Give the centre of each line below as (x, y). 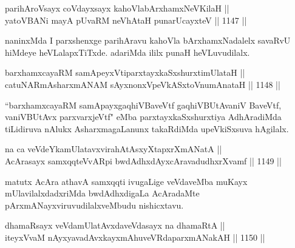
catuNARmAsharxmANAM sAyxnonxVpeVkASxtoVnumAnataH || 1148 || (143, 84)
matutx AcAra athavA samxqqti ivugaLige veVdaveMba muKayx (126, 181)
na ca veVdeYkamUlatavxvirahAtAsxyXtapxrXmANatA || (114, 149)
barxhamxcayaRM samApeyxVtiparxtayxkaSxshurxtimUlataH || (125, 72)
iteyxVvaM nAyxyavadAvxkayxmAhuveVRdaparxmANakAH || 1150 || (135, 237)
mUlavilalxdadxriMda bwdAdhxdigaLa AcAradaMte (102, 193)
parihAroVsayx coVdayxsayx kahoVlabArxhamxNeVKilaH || (117, 8)
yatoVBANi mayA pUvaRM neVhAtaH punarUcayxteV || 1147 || (126, 20)
